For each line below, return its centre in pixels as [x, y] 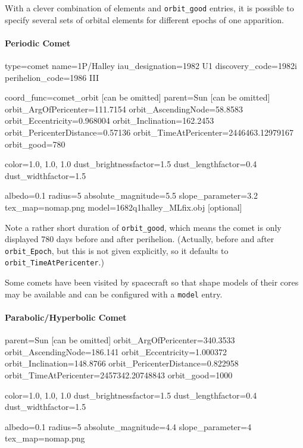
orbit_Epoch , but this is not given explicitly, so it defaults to [117, 250]
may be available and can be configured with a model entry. [114, 294]
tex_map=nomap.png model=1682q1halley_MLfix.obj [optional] [124, 207]
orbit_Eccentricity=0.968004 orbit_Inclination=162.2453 [110, 120]
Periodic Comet [38, 43]
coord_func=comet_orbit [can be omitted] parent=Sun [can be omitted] [138, 97]
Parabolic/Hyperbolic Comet [66, 317]
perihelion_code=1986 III [52, 77]
